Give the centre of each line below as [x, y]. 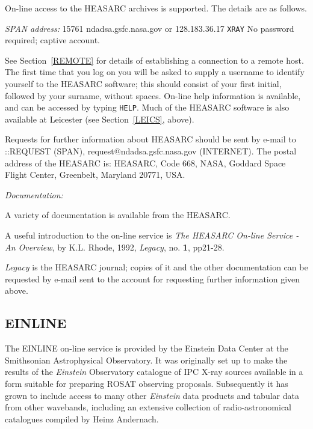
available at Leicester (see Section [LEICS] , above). [100, 119]
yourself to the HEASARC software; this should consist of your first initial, [143, 84]
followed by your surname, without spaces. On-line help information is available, [153, 95]
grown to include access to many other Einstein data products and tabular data [152, 395]
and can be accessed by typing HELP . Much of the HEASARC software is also [147, 107]
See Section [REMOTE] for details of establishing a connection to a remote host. [154, 60]
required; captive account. [52, 40]
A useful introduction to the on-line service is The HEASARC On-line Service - [152, 235]
